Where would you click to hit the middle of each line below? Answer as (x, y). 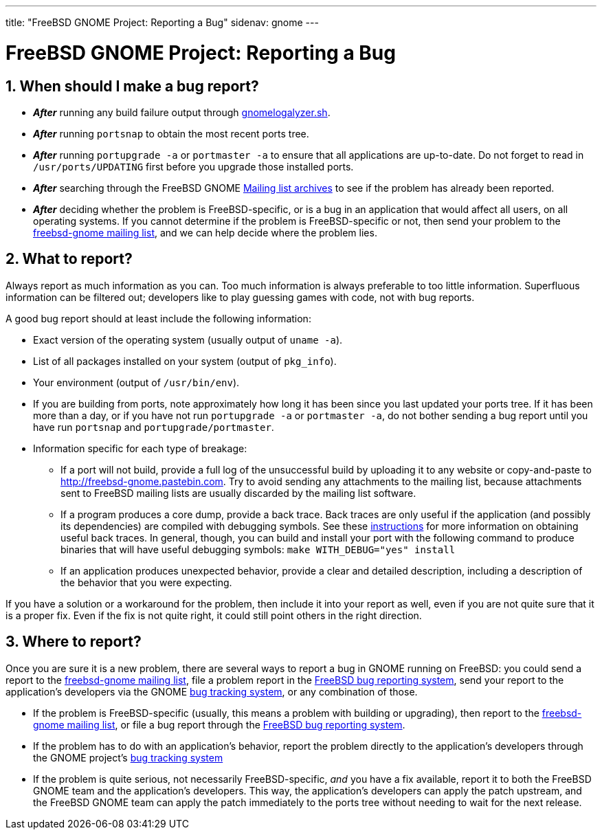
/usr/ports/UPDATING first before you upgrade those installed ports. (193, 166)
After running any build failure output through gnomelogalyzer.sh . (182, 112)
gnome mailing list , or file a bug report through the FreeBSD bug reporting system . (219, 724)
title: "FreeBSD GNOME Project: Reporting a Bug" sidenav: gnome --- (162, 22)
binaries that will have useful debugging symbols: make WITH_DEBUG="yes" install (258, 549)
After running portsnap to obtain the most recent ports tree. (171, 133)
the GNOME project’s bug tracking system (128, 757)
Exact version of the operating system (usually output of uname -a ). (188, 339)
